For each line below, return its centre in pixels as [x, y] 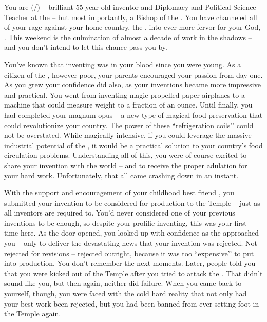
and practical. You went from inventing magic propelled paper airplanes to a [125, 94]
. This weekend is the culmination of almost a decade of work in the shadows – [128, 37]
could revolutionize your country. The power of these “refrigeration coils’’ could [129, 125]
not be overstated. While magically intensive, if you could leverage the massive [128, 135]
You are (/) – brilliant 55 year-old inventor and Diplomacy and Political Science [130, 7]
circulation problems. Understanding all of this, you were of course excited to [126, 155]
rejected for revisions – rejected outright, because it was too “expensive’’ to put [129, 253]
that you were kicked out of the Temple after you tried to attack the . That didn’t [133, 273]
